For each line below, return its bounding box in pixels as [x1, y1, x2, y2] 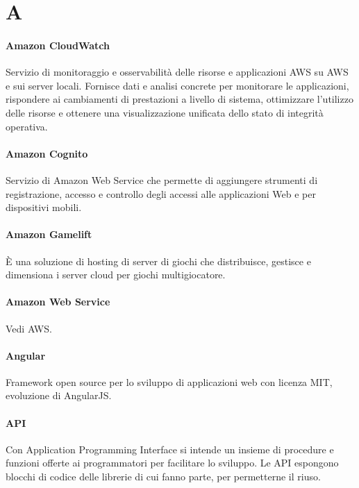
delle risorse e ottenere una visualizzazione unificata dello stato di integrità [6, 105, 324, 119]
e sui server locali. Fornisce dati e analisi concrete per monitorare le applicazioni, [6, 78, 349, 92]
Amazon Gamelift [6, 227, 92, 242]
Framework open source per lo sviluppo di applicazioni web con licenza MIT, [6, 374, 333, 389]
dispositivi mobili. [6, 200, 82, 214]
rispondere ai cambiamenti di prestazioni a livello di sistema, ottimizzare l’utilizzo [6, 92, 353, 106]
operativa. [6, 119, 48, 133]
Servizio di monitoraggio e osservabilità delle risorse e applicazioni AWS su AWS [6, 65, 349, 79]
